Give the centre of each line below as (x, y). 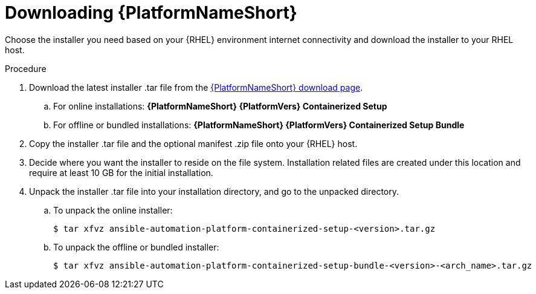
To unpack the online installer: (113, 210)
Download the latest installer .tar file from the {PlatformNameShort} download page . (196, 87)
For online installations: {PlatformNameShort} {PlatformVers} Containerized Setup (220, 106)
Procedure (26, 68)
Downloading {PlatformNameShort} (151, 13)
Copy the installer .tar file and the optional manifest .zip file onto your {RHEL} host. (193, 143)
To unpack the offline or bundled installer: (136, 247)
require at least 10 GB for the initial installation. (121, 172)
